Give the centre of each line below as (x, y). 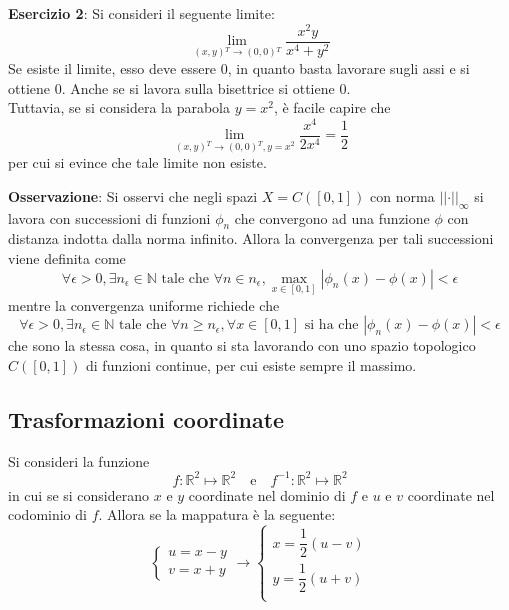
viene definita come (67, 257)
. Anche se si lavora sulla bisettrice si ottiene (198, 87)
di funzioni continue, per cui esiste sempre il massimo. (251, 364)
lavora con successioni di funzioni (109, 217)
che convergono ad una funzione (332, 217)
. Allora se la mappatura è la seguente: (217, 514)
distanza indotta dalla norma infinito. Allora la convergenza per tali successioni (251, 238)
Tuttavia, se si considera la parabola (119, 107)
